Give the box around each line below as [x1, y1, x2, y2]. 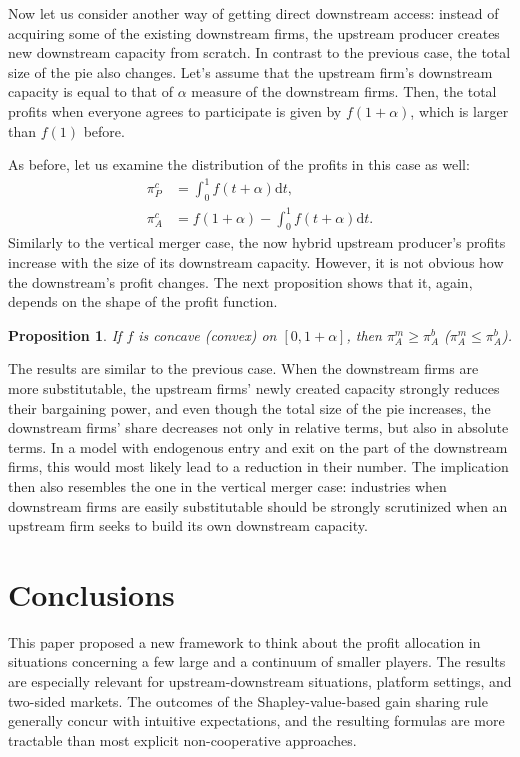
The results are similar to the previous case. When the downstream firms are [8, 358, 479, 379]
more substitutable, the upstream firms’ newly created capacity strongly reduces [8, 377, 500, 398]
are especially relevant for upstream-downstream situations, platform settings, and [8, 671, 512, 692]
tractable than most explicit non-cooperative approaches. [8, 729, 357, 750]
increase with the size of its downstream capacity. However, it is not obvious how [8, 252, 504, 272]
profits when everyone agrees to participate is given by [8, 100, 342, 121]
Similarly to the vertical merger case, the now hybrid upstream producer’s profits [8, 232, 506, 253]
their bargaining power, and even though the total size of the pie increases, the [8, 397, 491, 418]
